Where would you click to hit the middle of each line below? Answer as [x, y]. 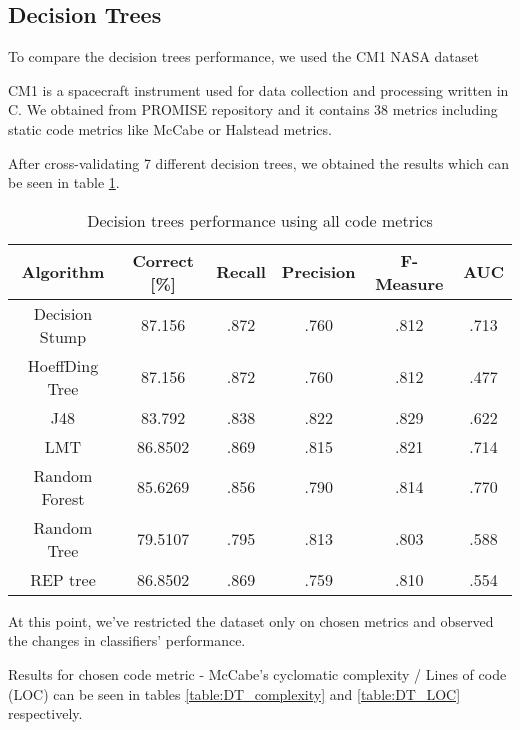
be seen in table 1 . [64, 182]
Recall [241, 272]
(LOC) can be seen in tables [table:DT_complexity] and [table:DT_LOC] [234, 693]
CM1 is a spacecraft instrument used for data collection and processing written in [258, 89]
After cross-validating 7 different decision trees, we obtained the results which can [259, 162]
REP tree [63, 579]
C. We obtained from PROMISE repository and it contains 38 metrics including [253, 109]
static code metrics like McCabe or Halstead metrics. [170, 128]
